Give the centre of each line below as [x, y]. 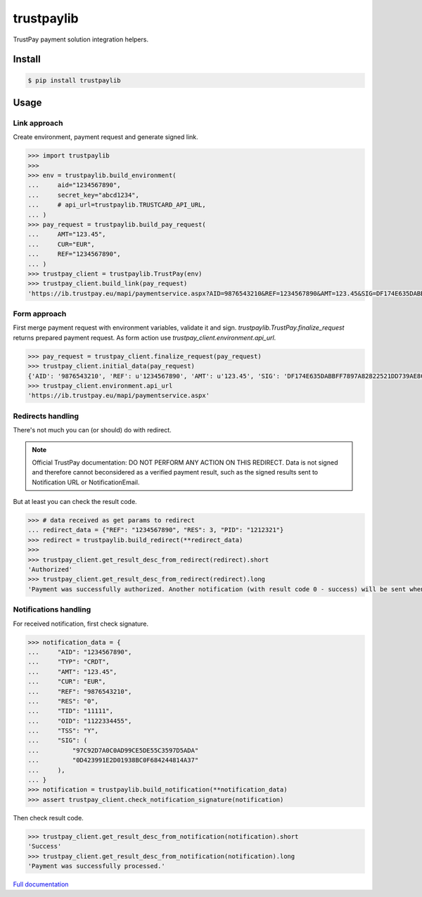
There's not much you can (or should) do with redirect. [92, 430]
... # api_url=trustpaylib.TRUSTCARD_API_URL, [117, 205]
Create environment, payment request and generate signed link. [105, 137]
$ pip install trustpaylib [74, 80]
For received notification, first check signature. [81, 624]
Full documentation [41, 884]
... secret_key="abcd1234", [84, 195]
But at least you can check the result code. [75, 502]
